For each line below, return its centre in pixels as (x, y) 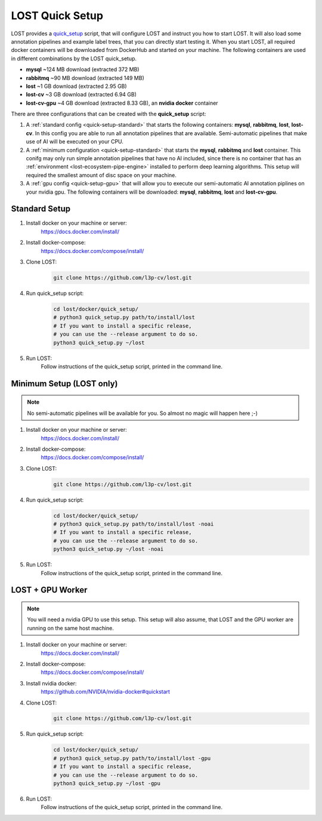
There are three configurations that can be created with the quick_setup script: (109, 114)
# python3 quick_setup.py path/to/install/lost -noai (134, 524)
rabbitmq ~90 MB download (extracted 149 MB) (85, 78)
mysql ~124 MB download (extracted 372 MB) (83, 69)
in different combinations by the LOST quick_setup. (74, 58)
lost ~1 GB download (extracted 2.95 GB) (77, 86)
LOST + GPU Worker (49, 590)
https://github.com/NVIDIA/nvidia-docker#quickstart (105, 692)
